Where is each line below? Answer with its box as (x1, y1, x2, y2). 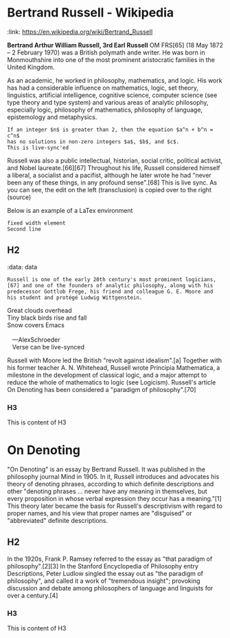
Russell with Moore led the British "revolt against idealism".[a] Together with (7, 356, 222, 364)
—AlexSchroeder (12, 336, 60, 344)
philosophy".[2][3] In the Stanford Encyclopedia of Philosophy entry (7, 562, 199, 570)
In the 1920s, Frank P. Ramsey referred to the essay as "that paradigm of (7, 555, 213, 563)
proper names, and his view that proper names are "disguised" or (7, 508, 192, 517)
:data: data (7, 263, 38, 271)
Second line (7, 225, 41, 232)
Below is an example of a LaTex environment (7, 206, 133, 214)
